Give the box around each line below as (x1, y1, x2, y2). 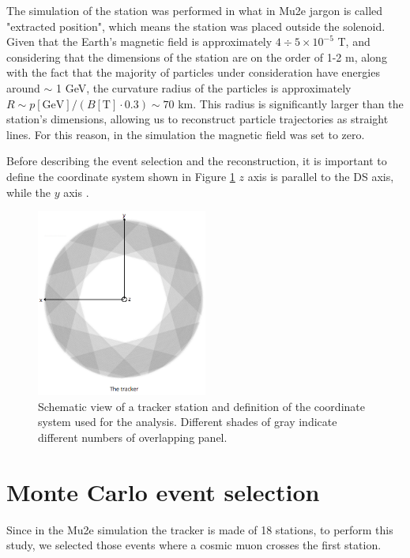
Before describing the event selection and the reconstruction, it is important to (6, 153, 387, 169)
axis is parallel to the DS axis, (247, 168, 394, 184)
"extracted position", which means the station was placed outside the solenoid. (6, 17, 386, 34)
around (6, 79, 40, 96)
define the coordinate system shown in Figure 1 (6, 168, 235, 184)
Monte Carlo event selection (6, 475, 320, 507)
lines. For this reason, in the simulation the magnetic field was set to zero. (6, 126, 365, 142)
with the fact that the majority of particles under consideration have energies (6, 64, 380, 81)
